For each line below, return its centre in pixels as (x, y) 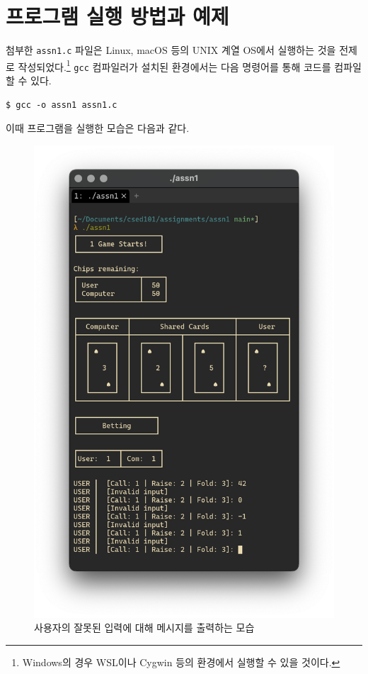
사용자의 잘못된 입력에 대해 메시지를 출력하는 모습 (144, 628)
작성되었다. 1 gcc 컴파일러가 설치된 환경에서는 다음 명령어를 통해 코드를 (174, 65)
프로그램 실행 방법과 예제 (117, 16)
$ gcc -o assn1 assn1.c (62, 105)
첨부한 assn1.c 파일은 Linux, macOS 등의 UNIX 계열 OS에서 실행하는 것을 (171, 50)
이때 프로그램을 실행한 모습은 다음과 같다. (98, 128)
